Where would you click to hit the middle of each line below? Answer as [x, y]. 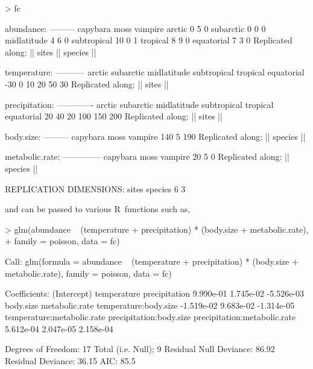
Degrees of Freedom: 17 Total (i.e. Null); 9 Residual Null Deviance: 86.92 [140, 349]
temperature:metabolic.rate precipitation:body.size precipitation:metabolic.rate [150, 317]
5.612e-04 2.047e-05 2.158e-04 [59, 328]
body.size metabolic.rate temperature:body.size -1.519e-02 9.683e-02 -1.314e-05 [150, 305]
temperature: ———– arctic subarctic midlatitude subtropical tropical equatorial [155, 72]
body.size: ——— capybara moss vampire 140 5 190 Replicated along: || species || [155, 136]
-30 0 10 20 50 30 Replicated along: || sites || [87, 84]
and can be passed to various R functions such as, [98, 209]
